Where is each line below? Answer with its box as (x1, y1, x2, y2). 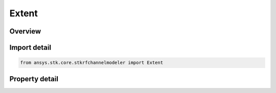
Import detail (9, 43, 51, 52)
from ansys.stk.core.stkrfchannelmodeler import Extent (20, 60, 164, 66)
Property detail (9, 74, 59, 83)
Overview (9, 27, 41, 36)
